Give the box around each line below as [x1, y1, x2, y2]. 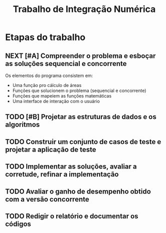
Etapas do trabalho [5, 31, 86, 43]
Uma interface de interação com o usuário [12, 98, 100, 104]
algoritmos [5, 120, 40, 129]
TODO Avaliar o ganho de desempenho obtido [5, 187, 151, 195]
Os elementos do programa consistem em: [5, 72, 93, 78]
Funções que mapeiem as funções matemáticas [12, 93, 112, 98]
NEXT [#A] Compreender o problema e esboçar [5, 51, 156, 60]
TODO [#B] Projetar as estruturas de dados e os [5, 112, 157, 121]
